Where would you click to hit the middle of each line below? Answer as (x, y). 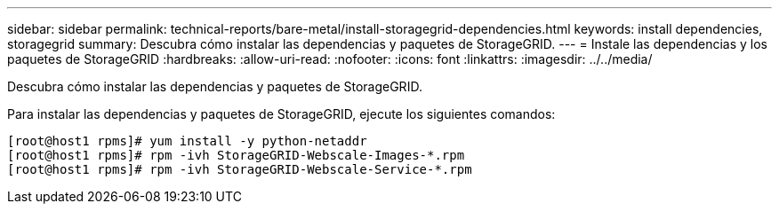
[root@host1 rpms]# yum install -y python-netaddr (187, 141)
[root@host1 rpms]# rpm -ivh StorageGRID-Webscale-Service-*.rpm (240, 169)
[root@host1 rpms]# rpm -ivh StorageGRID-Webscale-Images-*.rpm (236, 155)
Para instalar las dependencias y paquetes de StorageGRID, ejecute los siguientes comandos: (281, 114)
